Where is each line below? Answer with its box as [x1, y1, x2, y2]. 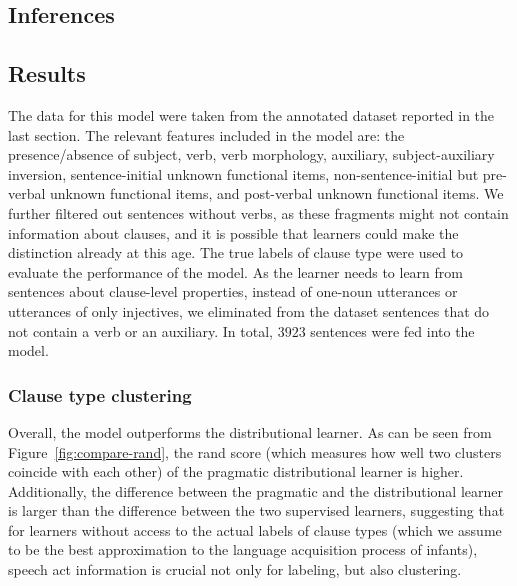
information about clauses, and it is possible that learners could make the [8, 222, 459, 243]
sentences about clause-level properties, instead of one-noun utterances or [8, 281, 458, 302]
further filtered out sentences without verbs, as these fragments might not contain [8, 202, 509, 223]
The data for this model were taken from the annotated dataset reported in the [8, 104, 495, 125]
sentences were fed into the [310, 320, 475, 341]
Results [8, 58, 86, 89]
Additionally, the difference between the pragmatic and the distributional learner [8, 480, 503, 501]
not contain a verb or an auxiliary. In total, [8, 320, 273, 341]
